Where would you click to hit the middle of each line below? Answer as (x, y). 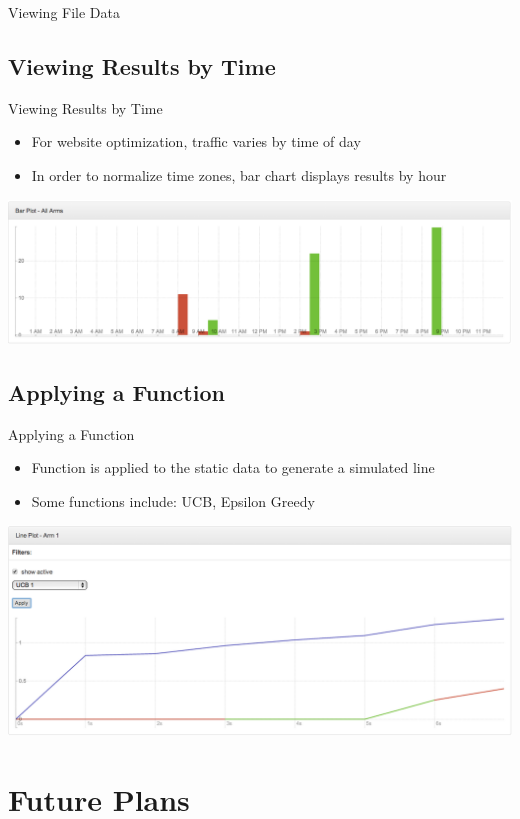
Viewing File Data (64, 12)
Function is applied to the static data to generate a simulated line (233, 467)
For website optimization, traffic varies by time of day (196, 141)
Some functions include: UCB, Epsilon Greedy (173, 500)
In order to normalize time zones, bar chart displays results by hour (239, 174)
